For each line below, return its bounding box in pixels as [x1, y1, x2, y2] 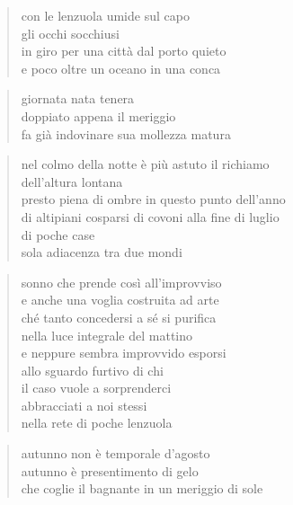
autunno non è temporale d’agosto [21, 444, 210, 463]
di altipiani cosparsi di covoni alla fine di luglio [21, 207, 280, 226]
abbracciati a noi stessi [21, 395, 147, 414]
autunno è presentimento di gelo [21, 461, 199, 480]
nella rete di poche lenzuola [21, 413, 173, 432]
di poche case [21, 225, 95, 244]
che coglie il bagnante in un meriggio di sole [21, 479, 263, 498]
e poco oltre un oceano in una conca [21, 58, 221, 77]
